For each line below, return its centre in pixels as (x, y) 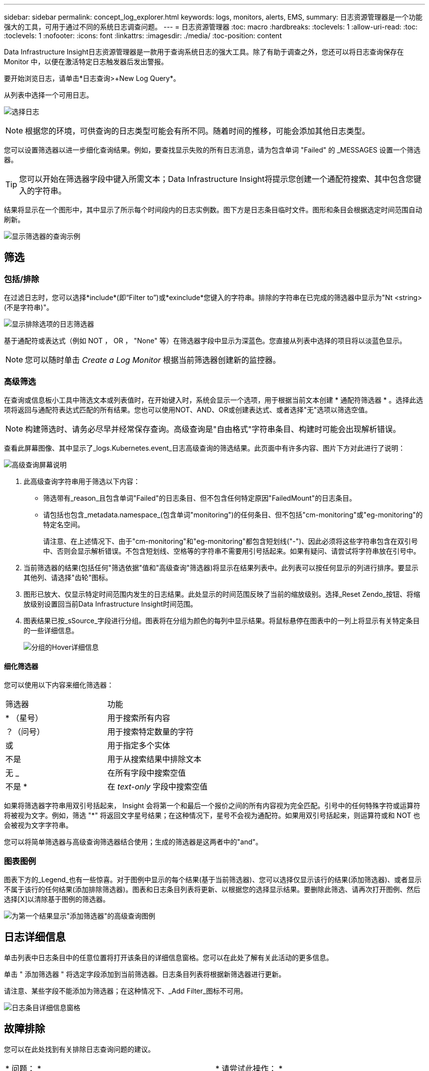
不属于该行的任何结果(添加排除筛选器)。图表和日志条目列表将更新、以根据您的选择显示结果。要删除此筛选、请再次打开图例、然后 (212, 889)
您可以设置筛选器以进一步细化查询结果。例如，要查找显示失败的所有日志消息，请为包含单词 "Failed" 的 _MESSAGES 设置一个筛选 (212, 150)
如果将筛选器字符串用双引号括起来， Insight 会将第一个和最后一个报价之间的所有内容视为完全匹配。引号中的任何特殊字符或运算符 (212, 806)
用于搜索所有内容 (139, 718)
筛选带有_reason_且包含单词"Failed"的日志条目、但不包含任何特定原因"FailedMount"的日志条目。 (200, 498)
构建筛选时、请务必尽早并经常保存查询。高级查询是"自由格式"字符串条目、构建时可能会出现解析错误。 (213, 429)
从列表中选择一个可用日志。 (48, 95)
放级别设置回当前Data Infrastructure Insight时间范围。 (110, 604)
